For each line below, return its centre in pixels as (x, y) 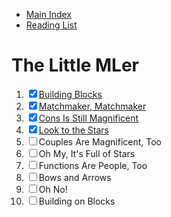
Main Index (48, 14)
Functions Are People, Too (93, 165)
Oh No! (53, 189)
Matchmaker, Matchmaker (92, 106)
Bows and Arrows (75, 177)
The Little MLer (75, 65)
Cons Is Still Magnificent (88, 118)
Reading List (51, 25)
